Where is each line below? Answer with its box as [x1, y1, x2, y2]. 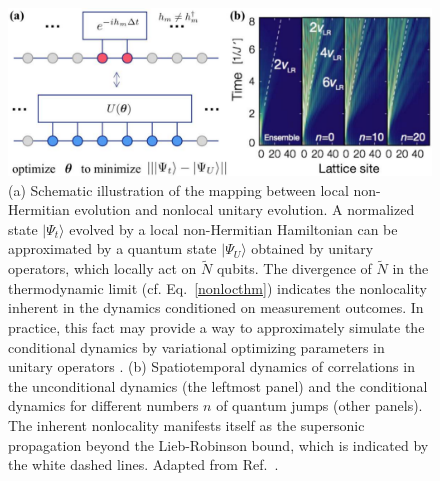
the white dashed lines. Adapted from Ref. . [8, 454, 279, 475]
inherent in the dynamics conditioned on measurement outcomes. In [8, 297, 424, 318]
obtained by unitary [251, 238, 374, 259]
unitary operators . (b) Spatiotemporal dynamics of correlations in [8, 356, 415, 377]
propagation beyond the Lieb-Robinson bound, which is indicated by [8, 434, 429, 455]
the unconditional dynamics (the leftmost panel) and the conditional [8, 375, 428, 396]
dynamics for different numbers [8, 395, 199, 416]
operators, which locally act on [8, 258, 197, 279]
